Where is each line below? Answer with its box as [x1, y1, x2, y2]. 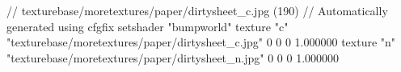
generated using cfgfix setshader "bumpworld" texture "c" [6, 18, 289, 34]
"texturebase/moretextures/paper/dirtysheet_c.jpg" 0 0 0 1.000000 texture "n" [6, 34, 396, 50]
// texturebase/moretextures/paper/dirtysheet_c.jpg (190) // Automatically [6, 2, 388, 18]
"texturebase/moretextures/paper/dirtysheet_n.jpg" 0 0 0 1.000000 [6, 49, 340, 66]
